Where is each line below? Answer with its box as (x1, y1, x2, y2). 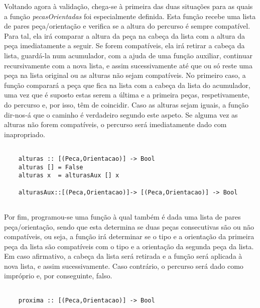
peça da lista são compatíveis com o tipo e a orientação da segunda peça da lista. (4, 241, 254, 251)
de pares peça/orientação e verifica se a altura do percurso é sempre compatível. (4, 21, 250, 31)
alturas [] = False (18, 163, 83, 171)
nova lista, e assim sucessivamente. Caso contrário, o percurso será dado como (4, 260, 243, 271)
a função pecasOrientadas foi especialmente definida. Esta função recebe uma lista (4, 11, 256, 21)
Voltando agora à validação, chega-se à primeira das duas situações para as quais (4, 1, 253, 11)
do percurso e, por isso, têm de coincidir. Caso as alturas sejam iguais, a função (4, 99, 248, 110)
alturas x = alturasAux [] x (18, 172, 119, 179)
